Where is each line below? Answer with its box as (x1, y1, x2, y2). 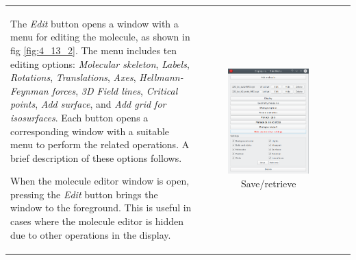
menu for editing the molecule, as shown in (10, 29, 190, 44)
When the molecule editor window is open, (10, 174, 190, 188)
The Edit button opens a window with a (10, 16, 179, 30)
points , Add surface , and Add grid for (10, 97, 166, 111)
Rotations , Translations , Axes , (10, 70, 136, 84)
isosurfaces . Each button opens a (10, 110, 149, 124)
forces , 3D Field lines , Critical (51, 83, 178, 97)
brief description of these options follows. (10, 150, 182, 165)
